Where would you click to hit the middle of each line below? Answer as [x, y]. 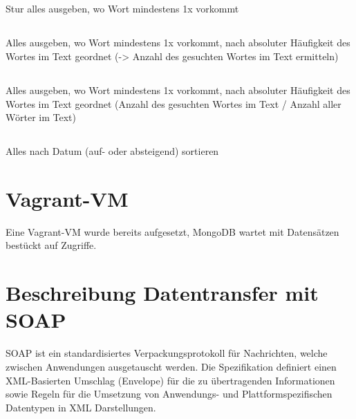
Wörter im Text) [41, 117]
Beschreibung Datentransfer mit [162, 293]
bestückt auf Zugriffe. [51, 245]
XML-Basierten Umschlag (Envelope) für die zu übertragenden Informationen [170, 380]
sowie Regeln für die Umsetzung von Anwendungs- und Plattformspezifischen [169, 394]
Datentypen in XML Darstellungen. [81, 407]
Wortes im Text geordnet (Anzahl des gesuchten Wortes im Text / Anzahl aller [174, 103]
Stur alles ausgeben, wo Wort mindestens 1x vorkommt [122, 9]
